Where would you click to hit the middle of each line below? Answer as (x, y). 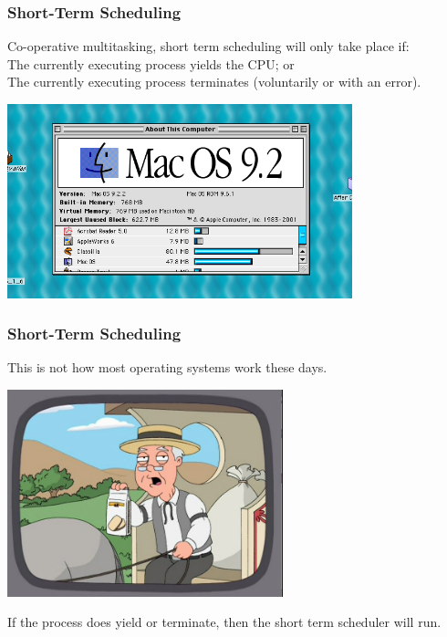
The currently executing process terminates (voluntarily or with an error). (214, 82)
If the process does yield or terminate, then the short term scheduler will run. (224, 622)
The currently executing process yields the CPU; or (151, 63)
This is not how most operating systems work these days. (167, 367)
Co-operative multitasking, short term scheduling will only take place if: (208, 46)
